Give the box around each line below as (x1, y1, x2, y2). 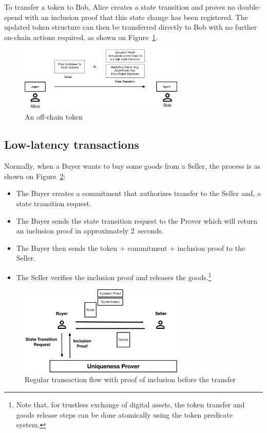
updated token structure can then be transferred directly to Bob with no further (4, 22, 257, 32)
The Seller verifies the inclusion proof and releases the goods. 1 (16, 270, 212, 282)
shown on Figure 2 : (4, 170, 66, 181)
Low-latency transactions (4, 136, 139, 152)
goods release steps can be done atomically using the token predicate (16, 409, 233, 420)
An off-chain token (25, 111, 83, 122)
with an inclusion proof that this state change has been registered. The (25, 11, 248, 22)
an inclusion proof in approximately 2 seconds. (16, 225, 164, 236)
